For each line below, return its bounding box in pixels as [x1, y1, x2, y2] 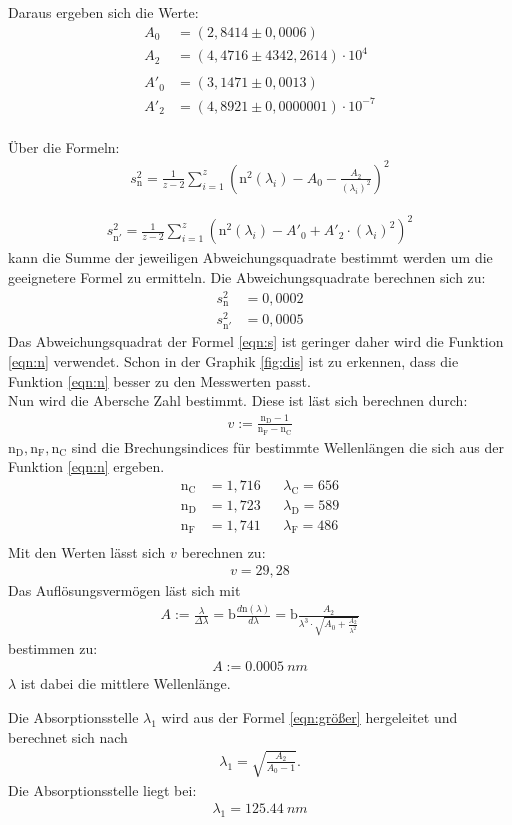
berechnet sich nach [8, 726, 128, 747]
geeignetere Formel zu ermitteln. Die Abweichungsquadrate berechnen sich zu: [8, 267, 486, 288]
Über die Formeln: [8, 136, 120, 157]
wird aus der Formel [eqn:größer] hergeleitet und [161, 707, 458, 727]
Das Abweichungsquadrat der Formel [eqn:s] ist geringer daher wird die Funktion [8, 331, 504, 352]
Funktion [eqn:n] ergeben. [8, 456, 165, 477]
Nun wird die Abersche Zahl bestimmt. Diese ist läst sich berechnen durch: [8, 390, 468, 411]
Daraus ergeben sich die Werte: [8, 2, 199, 22]
